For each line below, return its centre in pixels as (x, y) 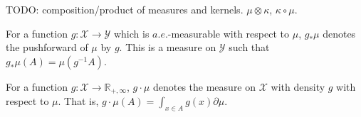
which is (131, 33)
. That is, (78, 101)
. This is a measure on (168, 47)
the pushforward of (47, 47)
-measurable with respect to (228, 33)
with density (298, 86)
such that (249, 47)
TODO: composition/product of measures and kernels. (125, 9)
